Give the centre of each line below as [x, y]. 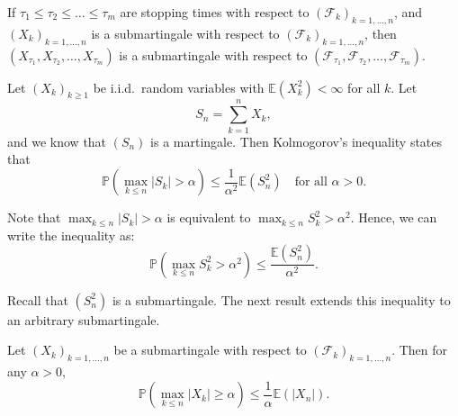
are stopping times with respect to [215, 12]
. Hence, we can [394, 217]
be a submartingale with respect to [210, 350]
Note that [34, 217]
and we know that [57, 141]
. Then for [420, 350]
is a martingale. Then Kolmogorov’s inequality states [296, 141]
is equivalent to [209, 217]
